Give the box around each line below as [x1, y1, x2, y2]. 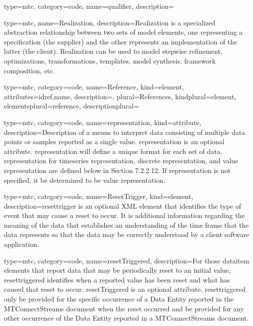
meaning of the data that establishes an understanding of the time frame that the [4, 219, 249, 230]
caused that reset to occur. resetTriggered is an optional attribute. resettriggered [4, 284, 246, 294]
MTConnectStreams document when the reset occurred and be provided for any [4, 303, 244, 313]
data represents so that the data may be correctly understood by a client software [4, 229, 250, 239]
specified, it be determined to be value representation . [4, 174, 165, 185]
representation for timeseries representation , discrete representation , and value [4, 155, 238, 166]
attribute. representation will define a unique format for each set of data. [4, 146, 223, 156]
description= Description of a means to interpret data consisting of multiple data [4, 127, 245, 137]
